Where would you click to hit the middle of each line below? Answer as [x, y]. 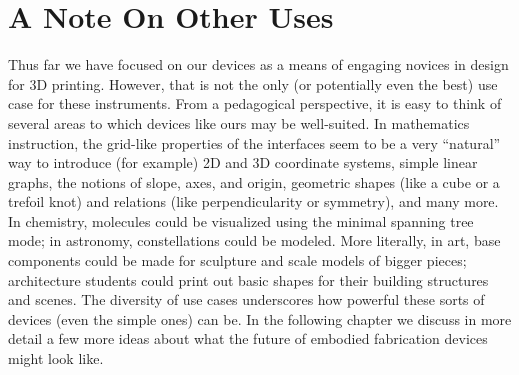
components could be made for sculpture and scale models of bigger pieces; [237, 260]
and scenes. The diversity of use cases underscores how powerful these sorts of [246, 299]
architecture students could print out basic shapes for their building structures [248, 279]
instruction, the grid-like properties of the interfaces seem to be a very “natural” [254, 142]
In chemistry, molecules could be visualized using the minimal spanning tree [241, 220]
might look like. [56, 358]
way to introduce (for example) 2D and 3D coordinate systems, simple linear [243, 162]
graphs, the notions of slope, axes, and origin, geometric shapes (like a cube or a [254, 181]
